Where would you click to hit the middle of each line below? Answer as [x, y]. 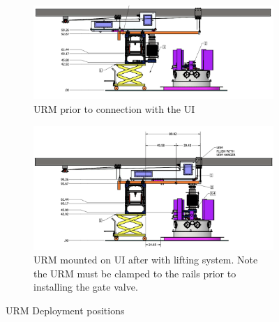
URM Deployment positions [65, 310]
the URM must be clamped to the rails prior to [135, 273]
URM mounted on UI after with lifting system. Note [146, 260]
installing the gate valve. [86, 287]
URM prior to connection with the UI [114, 108]
